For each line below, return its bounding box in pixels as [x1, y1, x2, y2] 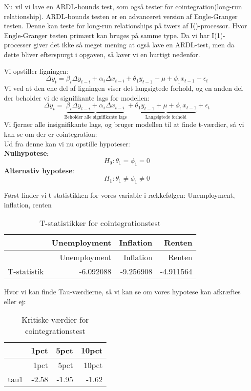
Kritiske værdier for [21, 314, 89, 326]
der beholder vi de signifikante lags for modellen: [4, 92, 150, 103]
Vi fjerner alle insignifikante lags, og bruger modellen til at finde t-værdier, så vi [4, 119, 244, 129]
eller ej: [4, 296, 26, 306]
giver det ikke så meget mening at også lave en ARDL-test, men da [33, 40, 234, 50]
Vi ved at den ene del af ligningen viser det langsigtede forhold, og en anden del [4, 82, 243, 93]
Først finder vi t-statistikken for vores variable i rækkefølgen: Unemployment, [4, 189, 235, 200]
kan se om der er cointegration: [4, 128, 97, 139]
